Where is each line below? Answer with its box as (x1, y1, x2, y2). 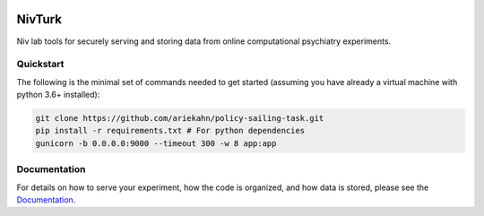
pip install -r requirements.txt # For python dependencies (35, 125, 306, 136)
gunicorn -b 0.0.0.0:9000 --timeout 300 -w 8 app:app (35, 138, 277, 148)
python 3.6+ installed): (16, 90, 100, 100)
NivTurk (16, 12, 63, 27)
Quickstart (16, 58, 65, 71)
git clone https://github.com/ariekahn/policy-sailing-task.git (35, 113, 324, 124)
